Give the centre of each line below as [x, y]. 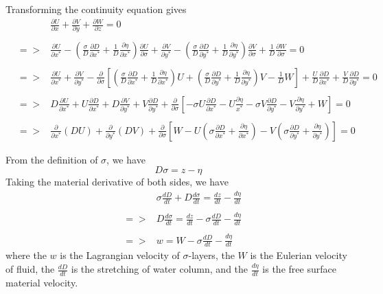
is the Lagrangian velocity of [120, 255]
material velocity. [42, 282]
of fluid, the [30, 269]
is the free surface [299, 269]
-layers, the [211, 255]
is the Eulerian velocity [299, 255]
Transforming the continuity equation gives [96, 9]
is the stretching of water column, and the [160, 269]
